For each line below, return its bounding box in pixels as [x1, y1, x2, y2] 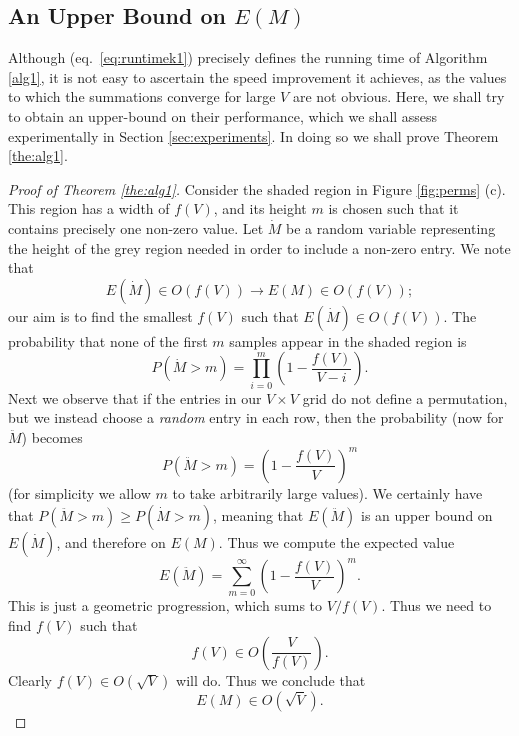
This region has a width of [8, 198, 170, 219]
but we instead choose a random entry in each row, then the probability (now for [8, 407, 504, 428]
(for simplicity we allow [8, 482, 151, 503]
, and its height [213, 198, 307, 219]
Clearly [8, 669, 52, 690]
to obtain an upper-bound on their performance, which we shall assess [8, 105, 438, 126]
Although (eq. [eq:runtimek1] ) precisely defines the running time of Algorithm [8, 47, 488, 68]
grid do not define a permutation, [302, 387, 508, 408]
